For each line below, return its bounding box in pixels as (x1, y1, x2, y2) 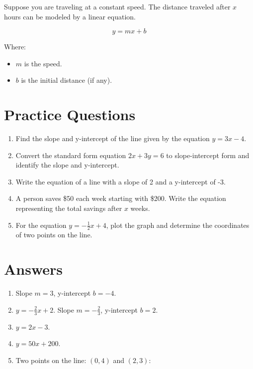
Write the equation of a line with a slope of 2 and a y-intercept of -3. (15, 176, 226, 186)
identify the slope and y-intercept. (15, 160, 119, 170)
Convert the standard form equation (15, 150, 126, 160)
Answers (4, 259, 63, 279)
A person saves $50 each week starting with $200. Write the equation (15, 193, 226, 203)
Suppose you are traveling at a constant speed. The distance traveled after (4, 1, 231, 11)
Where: (4, 41, 26, 52)
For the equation (15, 219, 67, 230)
